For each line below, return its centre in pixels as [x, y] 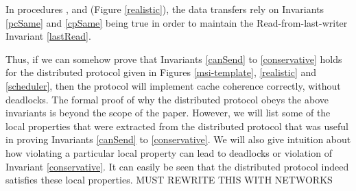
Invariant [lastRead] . [48, 36]
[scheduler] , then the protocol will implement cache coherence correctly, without [173, 85]
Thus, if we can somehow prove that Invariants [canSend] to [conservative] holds [174, 59]
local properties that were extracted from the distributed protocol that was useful [177, 126]
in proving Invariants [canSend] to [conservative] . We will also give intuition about [178, 139]
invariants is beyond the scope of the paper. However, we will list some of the [168, 113]
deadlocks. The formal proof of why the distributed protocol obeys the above [167, 99]
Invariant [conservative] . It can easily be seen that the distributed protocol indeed [177, 166]
